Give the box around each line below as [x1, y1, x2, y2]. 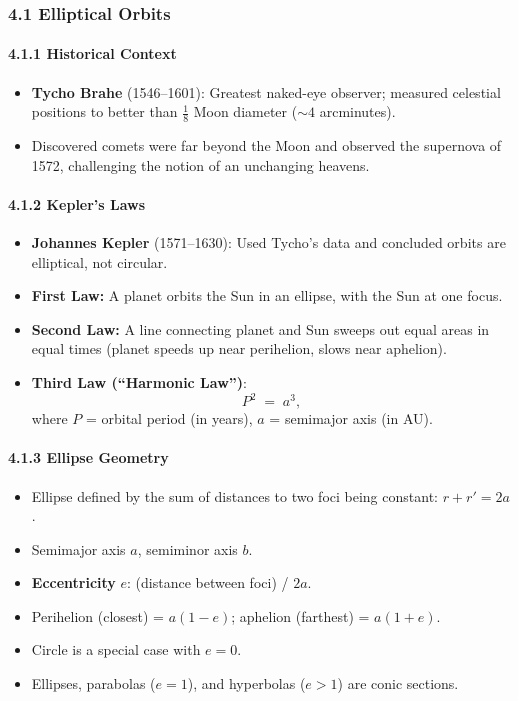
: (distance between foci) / [127, 572, 289, 593]
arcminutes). [319, 101, 396, 122]
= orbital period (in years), [85, 408, 253, 429]
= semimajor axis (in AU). [269, 408, 433, 429]
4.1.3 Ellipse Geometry [8, 447, 169, 468]
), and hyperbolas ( [187, 673, 306, 694]
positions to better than [31, 101, 178, 122]
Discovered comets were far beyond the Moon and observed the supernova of [31, 135, 502, 156]
